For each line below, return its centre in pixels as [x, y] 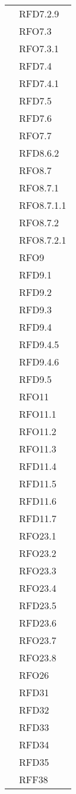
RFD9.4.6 [39, 362]
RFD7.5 [35, 101]
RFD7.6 [35, 118]
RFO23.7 [38, 640]
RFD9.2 [35, 292]
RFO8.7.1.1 [43, 205]
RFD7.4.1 [39, 83]
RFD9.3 [35, 309]
